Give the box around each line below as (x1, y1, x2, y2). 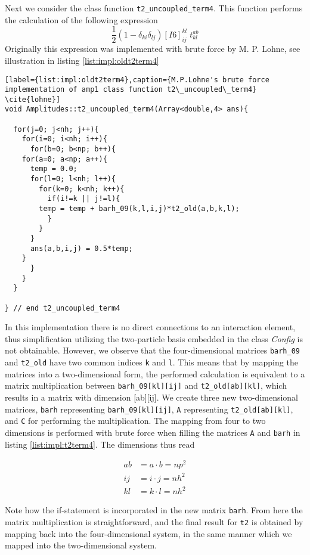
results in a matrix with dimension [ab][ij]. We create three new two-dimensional (5, 391, 299, 403)
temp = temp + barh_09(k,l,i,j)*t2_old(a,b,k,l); (39, 204, 240, 213)
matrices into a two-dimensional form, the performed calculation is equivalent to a (5, 367, 305, 380)
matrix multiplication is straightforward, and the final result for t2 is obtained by (5, 515, 303, 528)
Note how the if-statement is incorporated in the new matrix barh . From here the (5, 504, 303, 516)
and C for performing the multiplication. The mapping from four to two (5, 414, 266, 427)
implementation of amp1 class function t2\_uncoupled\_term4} (5, 85, 257, 94)
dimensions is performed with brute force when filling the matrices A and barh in (5, 426, 300, 438)
